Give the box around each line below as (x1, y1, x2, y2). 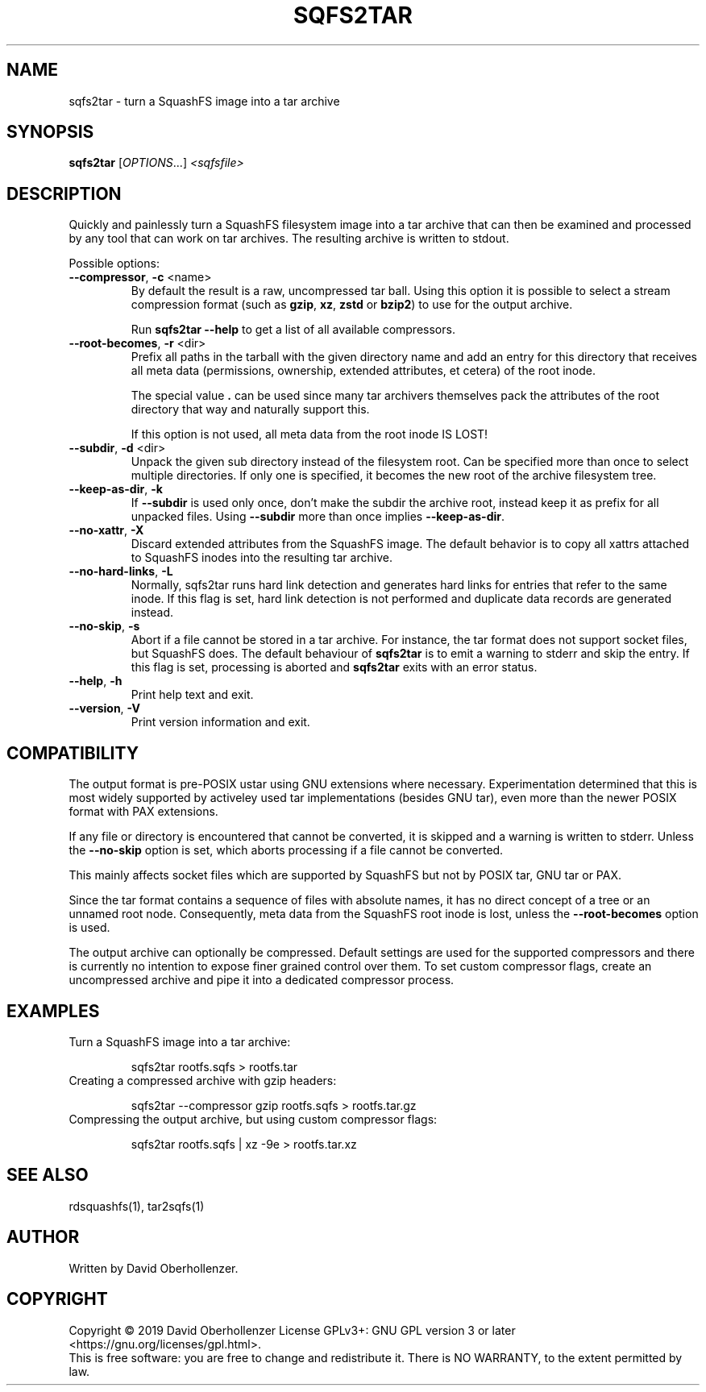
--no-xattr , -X (69, 523, 144, 538)
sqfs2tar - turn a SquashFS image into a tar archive (69, 93, 340, 108)
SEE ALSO (6, 1165, 89, 1186)
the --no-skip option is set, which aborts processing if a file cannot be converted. (69, 843, 504, 858)
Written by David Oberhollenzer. (69, 1261, 239, 1275)
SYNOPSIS (6, 122, 94, 143)
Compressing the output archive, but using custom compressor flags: (69, 1112, 438, 1126)
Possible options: (69, 256, 160, 271)
